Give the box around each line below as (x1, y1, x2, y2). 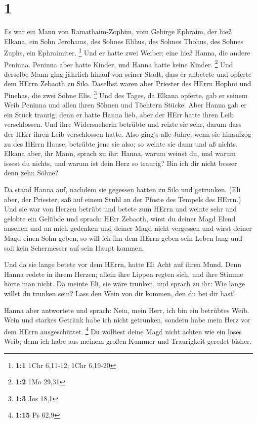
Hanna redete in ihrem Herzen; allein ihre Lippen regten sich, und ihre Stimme (4, 268, 243, 279)
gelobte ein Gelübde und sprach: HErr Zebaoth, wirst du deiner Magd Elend (4, 213, 236, 223)
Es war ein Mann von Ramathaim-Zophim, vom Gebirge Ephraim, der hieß (4, 26, 232, 37)
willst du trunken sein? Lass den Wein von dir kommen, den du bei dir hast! (4, 288, 235, 298)
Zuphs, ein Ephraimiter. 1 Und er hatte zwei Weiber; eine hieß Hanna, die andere (4, 46, 250, 57)
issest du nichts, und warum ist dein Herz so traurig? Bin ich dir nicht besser (4, 158, 237, 168)
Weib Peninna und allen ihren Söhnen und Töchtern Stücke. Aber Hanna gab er (4, 100, 247, 110)
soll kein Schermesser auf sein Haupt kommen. (4, 242, 144, 253)
